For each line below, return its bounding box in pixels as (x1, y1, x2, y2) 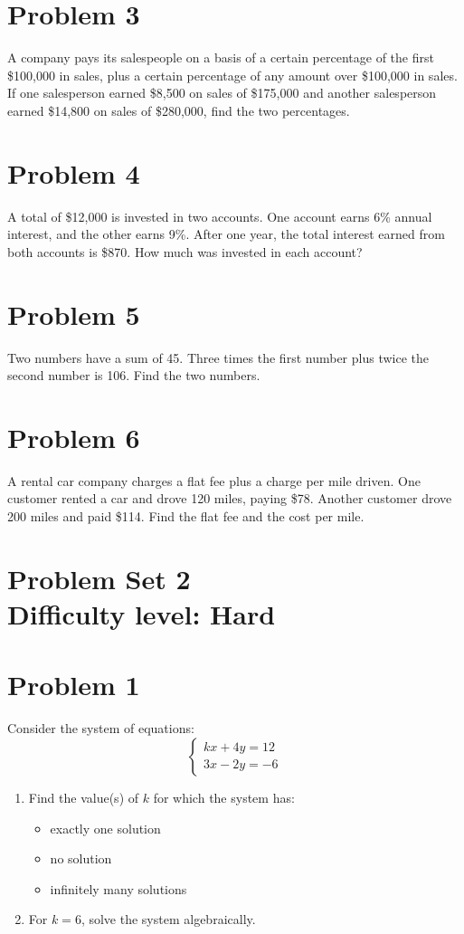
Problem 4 (7, 154, 140, 191)
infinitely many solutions (50, 879, 187, 898)
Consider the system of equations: (7, 719, 194, 738)
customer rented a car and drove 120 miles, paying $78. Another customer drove (7, 489, 452, 508)
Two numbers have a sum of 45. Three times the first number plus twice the (7, 348, 429, 367)
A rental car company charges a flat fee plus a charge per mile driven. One (7, 471, 421, 490)
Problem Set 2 (7, 559, 191, 596)
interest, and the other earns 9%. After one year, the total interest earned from (7, 224, 445, 243)
